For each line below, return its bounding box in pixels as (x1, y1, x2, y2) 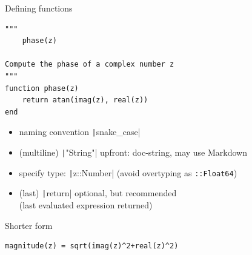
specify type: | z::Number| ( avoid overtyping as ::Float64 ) (19, 166, 237, 179)
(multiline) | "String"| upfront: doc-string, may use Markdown (19, 146, 247, 158)
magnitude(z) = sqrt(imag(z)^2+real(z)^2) (5, 242, 179, 251)
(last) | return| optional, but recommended (19, 187, 177, 199)
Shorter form (5, 219, 53, 231)
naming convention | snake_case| (19, 125, 141, 138)
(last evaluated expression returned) (19, 198, 153, 211)
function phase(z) (5, 84, 79, 93)
